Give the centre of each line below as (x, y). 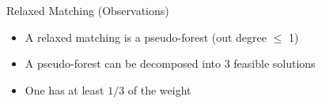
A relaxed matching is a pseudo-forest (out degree (146, 37)
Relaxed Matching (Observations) (88, 10)
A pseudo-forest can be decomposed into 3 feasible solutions (170, 63)
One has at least (64, 89)
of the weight (159, 89)
